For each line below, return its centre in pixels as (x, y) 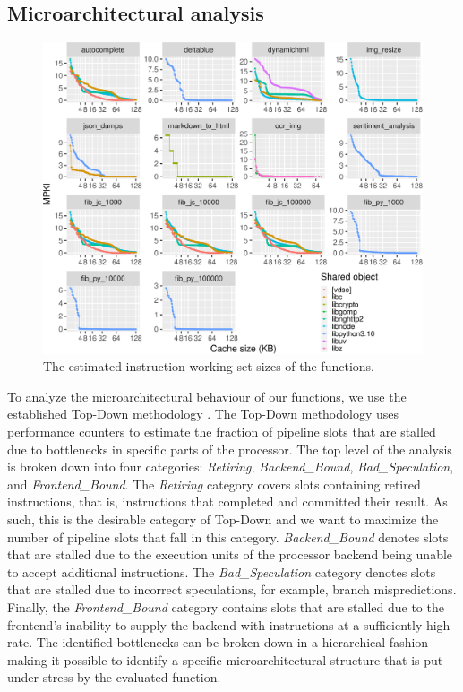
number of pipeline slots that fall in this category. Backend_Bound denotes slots (228, 536)
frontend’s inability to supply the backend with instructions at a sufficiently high (229, 624)
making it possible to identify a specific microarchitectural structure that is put (225, 659)
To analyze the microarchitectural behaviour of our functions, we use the (207, 396)
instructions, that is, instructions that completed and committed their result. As (227, 502)
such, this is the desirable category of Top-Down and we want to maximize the (223, 519)
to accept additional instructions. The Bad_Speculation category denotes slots (222, 571)
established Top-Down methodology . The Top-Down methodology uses (203, 414)
